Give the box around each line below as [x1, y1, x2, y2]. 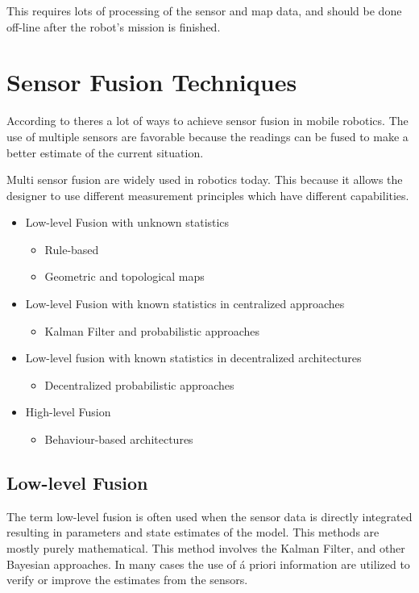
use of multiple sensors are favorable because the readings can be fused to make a [6, 127, 409, 144]
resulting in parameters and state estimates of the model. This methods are [6, 524, 380, 541]
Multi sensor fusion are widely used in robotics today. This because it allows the [6, 171, 403, 188]
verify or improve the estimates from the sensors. [6, 571, 248, 588]
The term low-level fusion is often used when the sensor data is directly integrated [6, 507, 413, 524]
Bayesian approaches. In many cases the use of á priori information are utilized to [6, 555, 410, 572]
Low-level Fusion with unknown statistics [25, 214, 230, 231]
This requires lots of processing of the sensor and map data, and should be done [6, 2, 402, 19]
